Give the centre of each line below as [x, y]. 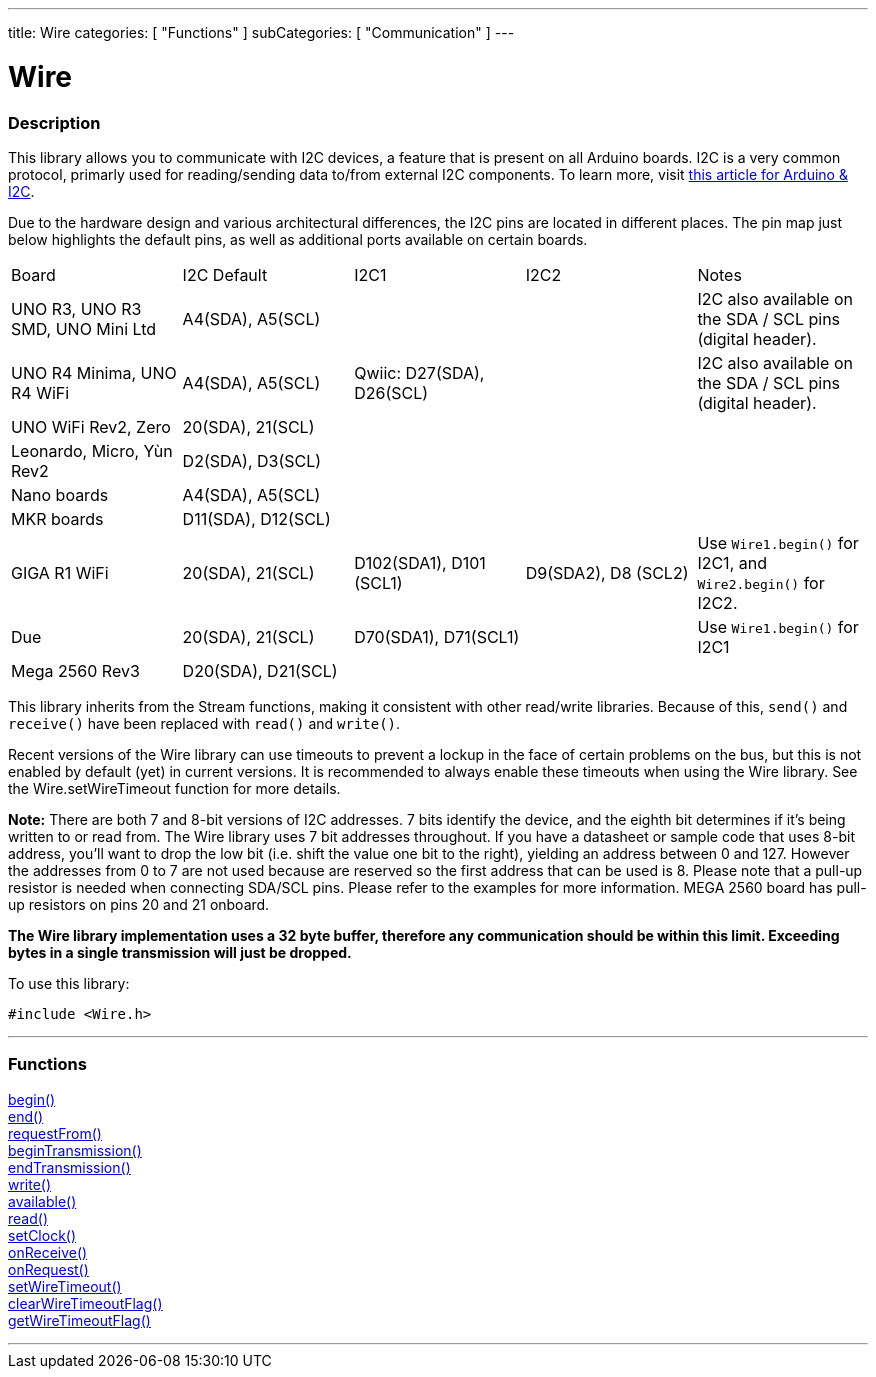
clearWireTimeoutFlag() [85, 1303]
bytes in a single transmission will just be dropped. [180, 952]
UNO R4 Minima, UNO [94, 372]
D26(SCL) [391, 392]
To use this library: [69, 983]
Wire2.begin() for [761, 582]
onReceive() [48, 1252]
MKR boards [57, 518]
